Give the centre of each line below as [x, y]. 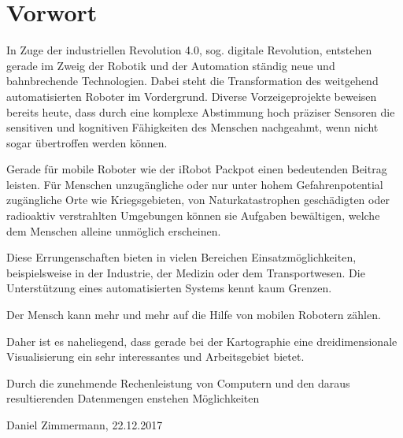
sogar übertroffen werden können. [87, 142]
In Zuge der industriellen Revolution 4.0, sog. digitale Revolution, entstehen [189, 50]
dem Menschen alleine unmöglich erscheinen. [114, 230]
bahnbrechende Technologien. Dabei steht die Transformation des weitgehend [192, 81]
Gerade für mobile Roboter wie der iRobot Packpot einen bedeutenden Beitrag [197, 169]
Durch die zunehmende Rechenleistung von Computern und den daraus [178, 382]
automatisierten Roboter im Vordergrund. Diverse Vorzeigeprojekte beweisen [192, 96]
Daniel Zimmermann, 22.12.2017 [85, 425]
